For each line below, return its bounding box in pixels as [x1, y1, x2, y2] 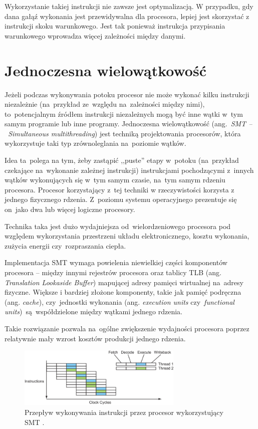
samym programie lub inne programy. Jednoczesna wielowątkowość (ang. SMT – [5, 118, 252, 129]
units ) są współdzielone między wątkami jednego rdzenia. [5, 306, 183, 317]
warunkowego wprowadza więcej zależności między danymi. [5, 30, 186, 41]
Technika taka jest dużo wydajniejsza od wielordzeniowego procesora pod [5, 221, 231, 231]
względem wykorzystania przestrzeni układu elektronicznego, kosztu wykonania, [5, 231, 249, 241]
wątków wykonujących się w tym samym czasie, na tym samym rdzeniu [5, 174, 225, 185]
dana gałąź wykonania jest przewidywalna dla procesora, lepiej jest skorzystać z [5, 11, 249, 21]
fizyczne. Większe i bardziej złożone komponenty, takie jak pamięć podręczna [5, 287, 241, 297]
